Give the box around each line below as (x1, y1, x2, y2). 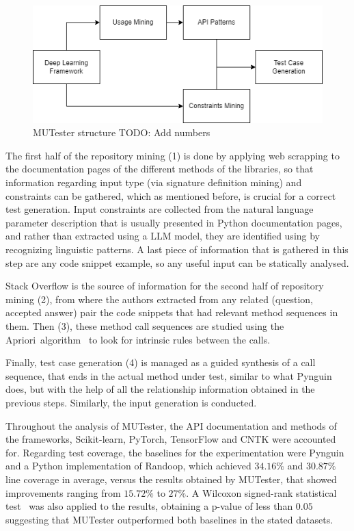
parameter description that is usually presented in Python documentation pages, (5, 215, 342, 229)
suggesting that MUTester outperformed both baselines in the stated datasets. (5, 512, 333, 526)
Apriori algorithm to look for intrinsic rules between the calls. (5, 332, 271, 346)
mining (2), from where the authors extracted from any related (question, (5, 292, 313, 306)
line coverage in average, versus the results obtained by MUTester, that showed (5, 471, 337, 486)
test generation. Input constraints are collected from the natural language (5, 202, 314, 216)
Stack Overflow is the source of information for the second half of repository (5, 279, 324, 293)
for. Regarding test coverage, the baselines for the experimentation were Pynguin (5, 445, 344, 459)
